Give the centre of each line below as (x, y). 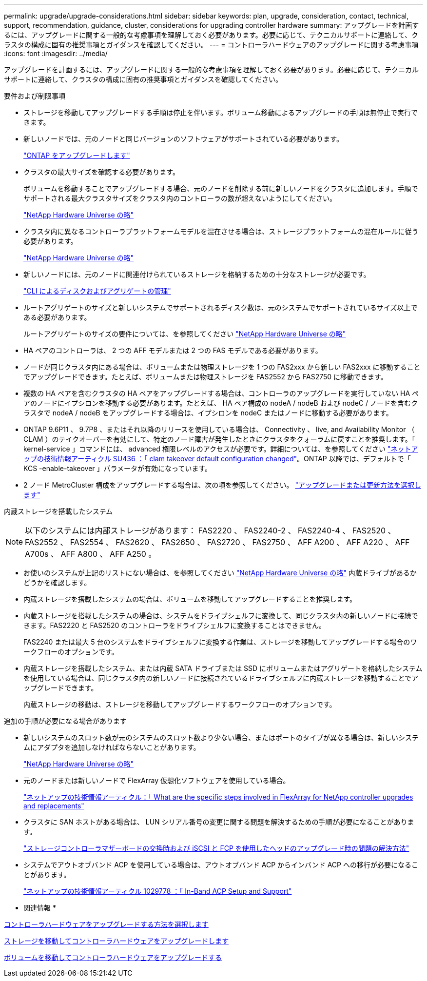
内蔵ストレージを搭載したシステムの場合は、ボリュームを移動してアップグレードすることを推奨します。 (190, 599)
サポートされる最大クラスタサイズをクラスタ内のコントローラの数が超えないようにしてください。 (180, 198)
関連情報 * (40, 908)
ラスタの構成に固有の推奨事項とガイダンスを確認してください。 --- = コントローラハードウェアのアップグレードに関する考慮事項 (211, 45)
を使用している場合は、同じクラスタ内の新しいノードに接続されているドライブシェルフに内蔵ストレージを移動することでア (221, 678)
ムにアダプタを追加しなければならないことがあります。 (112, 747)
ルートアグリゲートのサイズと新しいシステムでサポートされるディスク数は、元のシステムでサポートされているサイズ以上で (221, 307)
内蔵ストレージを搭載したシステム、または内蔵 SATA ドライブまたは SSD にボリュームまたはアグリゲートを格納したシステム (223, 668)
